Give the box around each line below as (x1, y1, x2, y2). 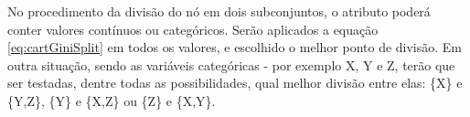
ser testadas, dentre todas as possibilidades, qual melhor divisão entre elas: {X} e (7, 73, 463, 92)
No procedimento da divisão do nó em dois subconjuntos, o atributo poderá (7, 2, 431, 20)
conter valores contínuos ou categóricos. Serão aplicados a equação (7, 19, 379, 38)
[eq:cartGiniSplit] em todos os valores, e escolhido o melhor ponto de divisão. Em (7, 37, 463, 57)
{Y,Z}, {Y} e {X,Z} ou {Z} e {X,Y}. (7, 90, 216, 110)
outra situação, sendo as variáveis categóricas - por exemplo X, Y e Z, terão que (7, 55, 455, 74)
